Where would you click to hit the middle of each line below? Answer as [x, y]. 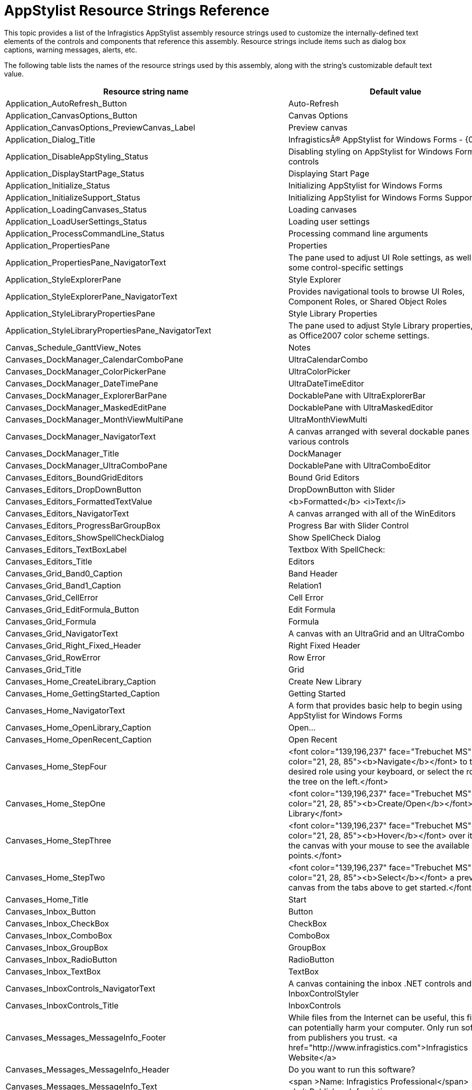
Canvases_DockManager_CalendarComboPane [94, 359]
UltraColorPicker [319, 371]
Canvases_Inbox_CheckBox [57, 923]
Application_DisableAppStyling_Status [77, 156]
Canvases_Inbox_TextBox [53, 971]
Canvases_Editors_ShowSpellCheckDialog [85, 537]
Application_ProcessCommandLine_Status [85, 233]
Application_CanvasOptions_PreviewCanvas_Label [100, 127]
